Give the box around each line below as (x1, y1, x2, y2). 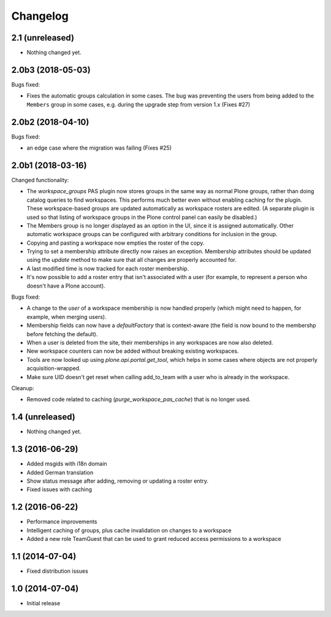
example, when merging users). (26, 313, 107, 320)
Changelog (11, 9, 69, 23)
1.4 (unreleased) (11, 412, 76, 423)
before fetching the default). (26, 330, 98, 337)
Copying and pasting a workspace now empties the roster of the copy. (26, 239, 205, 247)
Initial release (26, 599, 61, 607)
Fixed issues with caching (26, 486, 92, 493)
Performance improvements (26, 518, 97, 526)
